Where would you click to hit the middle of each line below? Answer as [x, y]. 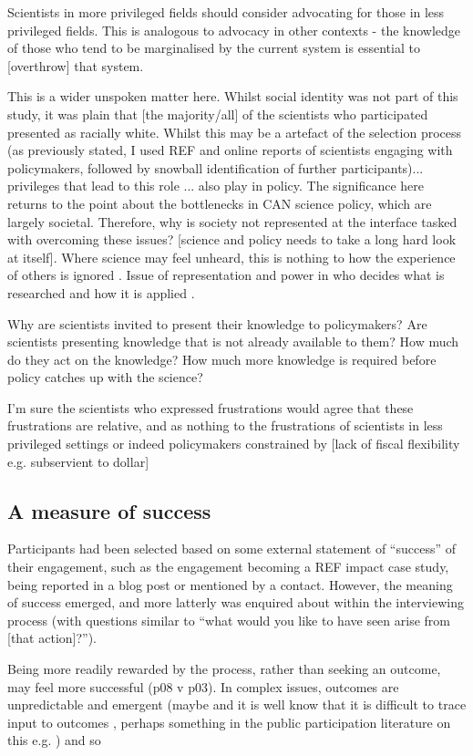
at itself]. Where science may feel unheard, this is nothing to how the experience [231, 257]
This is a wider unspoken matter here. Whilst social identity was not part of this [233, 96]
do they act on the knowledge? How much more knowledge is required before [222, 359]
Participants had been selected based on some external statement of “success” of [231, 549]
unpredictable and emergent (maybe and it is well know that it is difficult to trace [237, 704]
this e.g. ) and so [54, 740]
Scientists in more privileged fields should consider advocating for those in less [226, 12]
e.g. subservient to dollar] [78, 461]
